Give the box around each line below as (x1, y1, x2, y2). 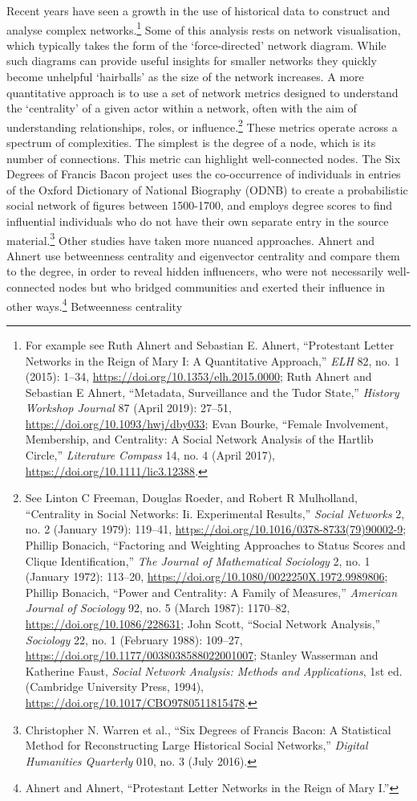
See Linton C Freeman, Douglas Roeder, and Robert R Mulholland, (25, 489, 358, 506)
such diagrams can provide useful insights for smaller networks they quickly (6, 52, 377, 69)
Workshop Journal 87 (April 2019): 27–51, (25, 399, 232, 416)
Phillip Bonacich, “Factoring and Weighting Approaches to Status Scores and (25, 537, 406, 554)
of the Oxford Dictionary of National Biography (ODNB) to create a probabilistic (6, 181, 408, 198)
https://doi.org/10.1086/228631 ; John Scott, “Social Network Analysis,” (25, 615, 381, 631)
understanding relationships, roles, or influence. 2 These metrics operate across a (6, 116, 398, 135)
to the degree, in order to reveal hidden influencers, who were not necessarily (6, 263, 384, 280)
